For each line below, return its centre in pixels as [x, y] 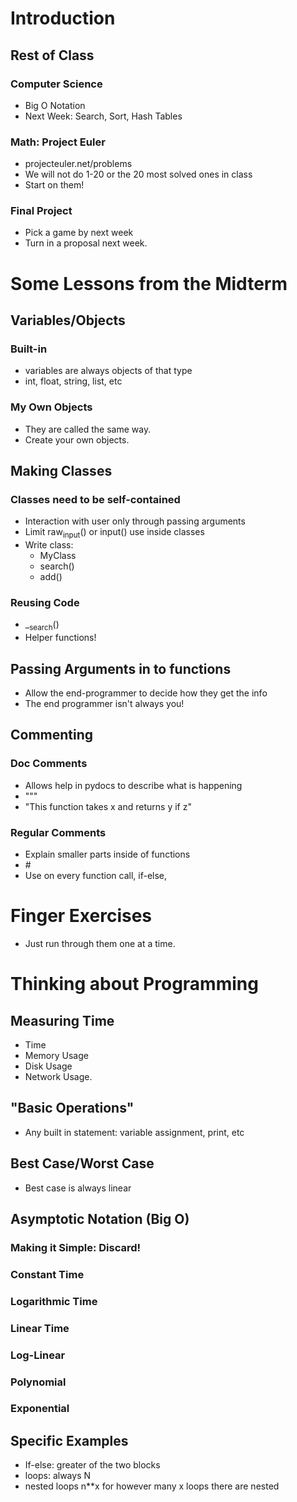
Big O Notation [55, 105]
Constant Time [47, 1274]
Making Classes [61, 471]
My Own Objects [51, 407]
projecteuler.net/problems [78, 164]
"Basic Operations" [72, 1108]
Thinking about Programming [134, 984]
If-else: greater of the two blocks [92, 1465]
